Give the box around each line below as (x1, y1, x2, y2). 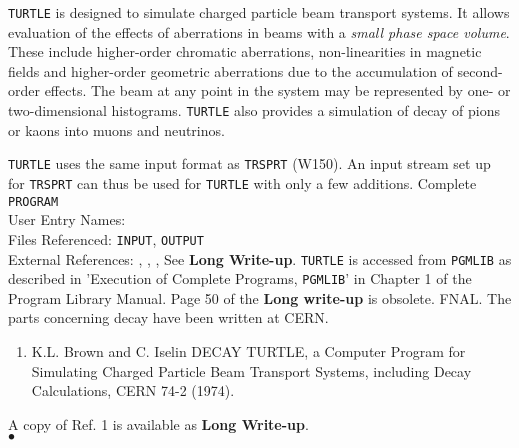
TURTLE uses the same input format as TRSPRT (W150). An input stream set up (8, 153, 491, 174)
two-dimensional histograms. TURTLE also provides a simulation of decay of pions (8, 100, 500, 121)
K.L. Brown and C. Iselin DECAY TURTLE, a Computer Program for (31, 341, 466, 361)
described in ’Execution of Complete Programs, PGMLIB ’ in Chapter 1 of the (8, 268, 472, 289)
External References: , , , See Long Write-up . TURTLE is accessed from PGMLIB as (8, 248, 512, 269)
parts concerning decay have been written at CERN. (8, 307, 329, 328)
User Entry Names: (8, 209, 126, 230)
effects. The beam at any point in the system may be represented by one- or (44, 80, 511, 101)
